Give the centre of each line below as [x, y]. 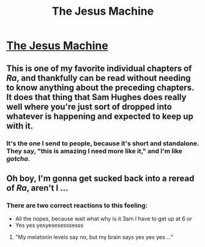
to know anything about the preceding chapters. [100, 87]
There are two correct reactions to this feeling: [77, 205]
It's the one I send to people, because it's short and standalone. [103, 143]
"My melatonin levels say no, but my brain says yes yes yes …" [94, 237]
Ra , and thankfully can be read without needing [99, 78]
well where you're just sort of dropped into [89, 106]
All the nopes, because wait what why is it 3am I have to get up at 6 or [104, 219]
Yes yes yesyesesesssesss [49, 226]
